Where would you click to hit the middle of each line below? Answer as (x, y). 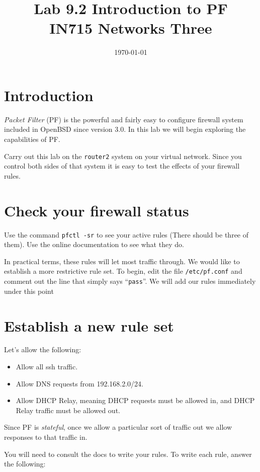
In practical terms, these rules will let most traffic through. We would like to (122, 261)
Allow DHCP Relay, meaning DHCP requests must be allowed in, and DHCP (135, 400)
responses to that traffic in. (46, 437)
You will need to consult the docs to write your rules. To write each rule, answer (128, 454)
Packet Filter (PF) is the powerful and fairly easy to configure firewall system (124, 119)
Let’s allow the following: (43, 349)
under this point (29, 291)
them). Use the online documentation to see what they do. (94, 244)
